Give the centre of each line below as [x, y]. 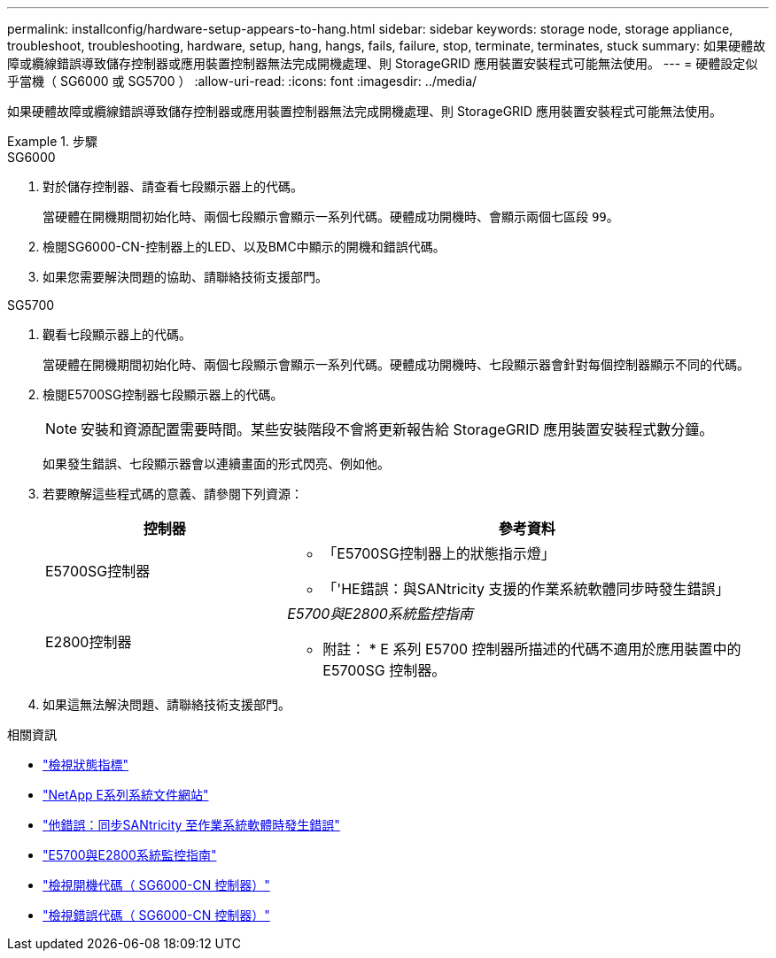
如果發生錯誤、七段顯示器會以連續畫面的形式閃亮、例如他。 [216, 464]
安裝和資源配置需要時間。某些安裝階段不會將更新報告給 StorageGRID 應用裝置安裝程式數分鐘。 [397, 429]
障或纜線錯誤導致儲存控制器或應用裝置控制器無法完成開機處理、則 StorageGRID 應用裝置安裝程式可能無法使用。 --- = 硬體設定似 [383, 63]
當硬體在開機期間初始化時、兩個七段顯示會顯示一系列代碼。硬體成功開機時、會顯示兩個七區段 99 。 [331, 216]
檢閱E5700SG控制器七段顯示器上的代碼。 [163, 394]
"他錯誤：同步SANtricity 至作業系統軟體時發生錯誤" [191, 825]
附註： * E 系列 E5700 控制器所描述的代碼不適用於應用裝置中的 [532, 649]
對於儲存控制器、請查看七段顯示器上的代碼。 [173, 186]
